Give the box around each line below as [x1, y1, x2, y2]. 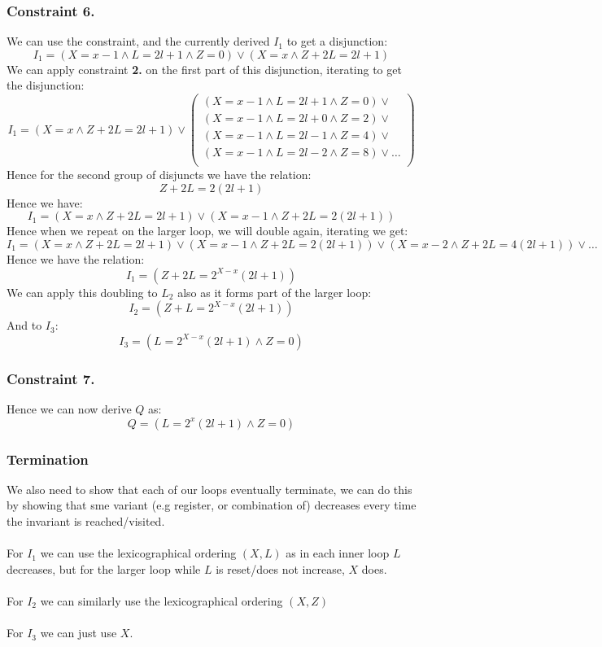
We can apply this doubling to [7, 283, 158, 300]
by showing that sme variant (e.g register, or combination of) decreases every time [7, 496, 417, 514]
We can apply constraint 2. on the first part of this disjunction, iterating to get [7, 60, 402, 77]
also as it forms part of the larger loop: [177, 283, 372, 300]
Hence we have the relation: [7, 251, 145, 267]
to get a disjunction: [286, 33, 388, 50]
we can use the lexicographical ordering [40, 544, 237, 562]
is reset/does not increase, [216, 560, 345, 577]
